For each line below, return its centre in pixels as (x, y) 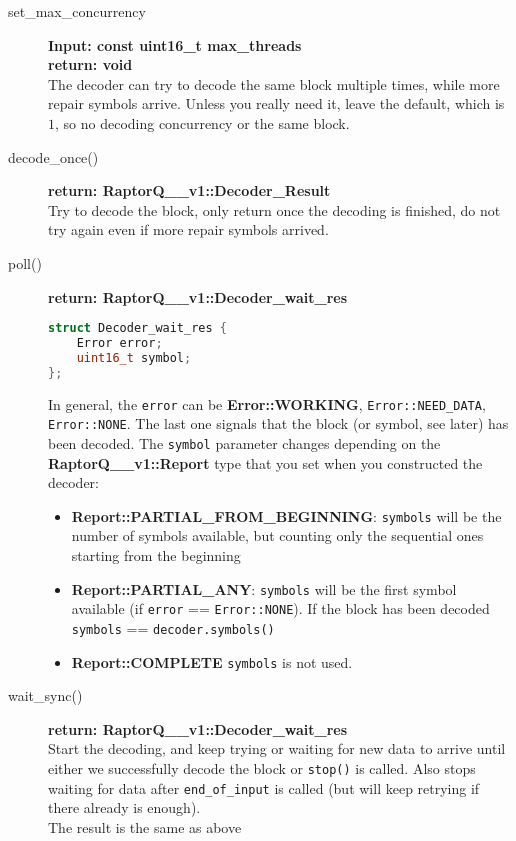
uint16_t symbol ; (134, 357)
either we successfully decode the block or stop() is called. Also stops (262, 768)
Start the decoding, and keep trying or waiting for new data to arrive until (277, 748)
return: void (90, 64)
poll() (25, 262)
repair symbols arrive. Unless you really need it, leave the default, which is (276, 103)
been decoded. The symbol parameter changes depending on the (244, 442)
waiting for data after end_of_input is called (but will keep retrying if (264, 787)
